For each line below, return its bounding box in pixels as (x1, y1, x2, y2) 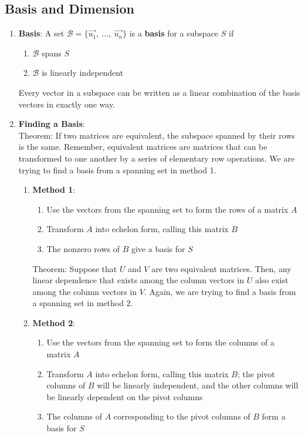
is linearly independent (42, 66, 124, 79)
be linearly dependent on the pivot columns (46, 390, 203, 403)
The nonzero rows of (46, 242, 120, 254)
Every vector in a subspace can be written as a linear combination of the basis (18, 86, 300, 98)
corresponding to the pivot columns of (113, 410, 250, 422)
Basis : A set (18, 27, 65, 39)
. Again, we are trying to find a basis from (144, 285, 296, 297)
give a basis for (131, 242, 185, 254)
